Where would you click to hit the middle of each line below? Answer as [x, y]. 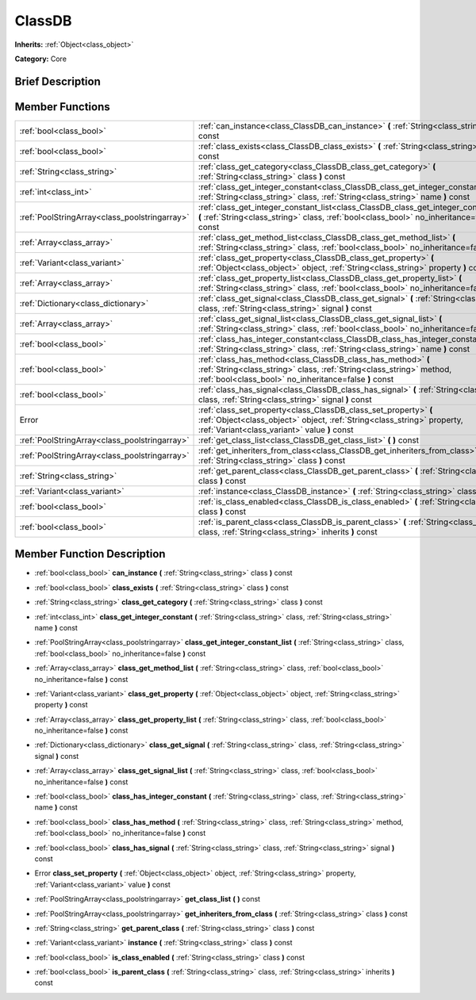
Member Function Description [90, 554]
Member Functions [62, 107]
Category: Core [41, 59]
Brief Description [58, 81]
